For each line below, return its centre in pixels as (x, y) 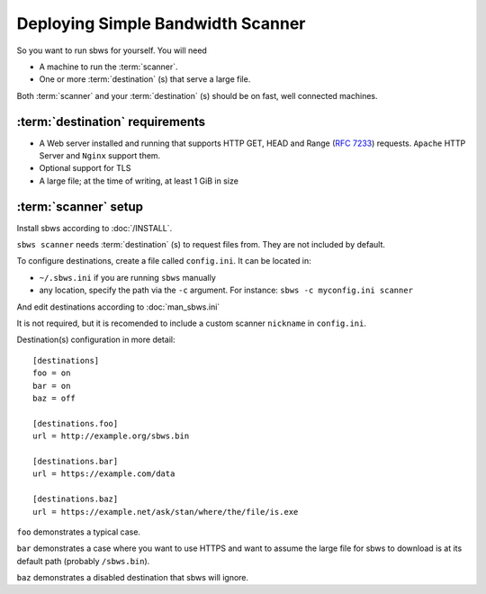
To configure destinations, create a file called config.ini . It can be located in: (164, 261)
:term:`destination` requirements (111, 121)
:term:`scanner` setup (80, 207)
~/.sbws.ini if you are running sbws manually (127, 277)
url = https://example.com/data (104, 474)
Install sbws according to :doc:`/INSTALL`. (94, 228)
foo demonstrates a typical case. (79, 532)
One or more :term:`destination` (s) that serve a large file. (145, 79)
